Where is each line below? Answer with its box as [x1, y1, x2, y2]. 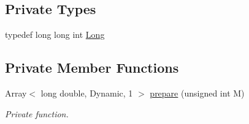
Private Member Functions [5, 58, 179, 77]
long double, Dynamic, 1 [40, 87, 133, 99]
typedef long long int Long [5, 28, 105, 41]
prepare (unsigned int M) [150, 87, 245, 99]
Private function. [5, 107, 69, 120]
